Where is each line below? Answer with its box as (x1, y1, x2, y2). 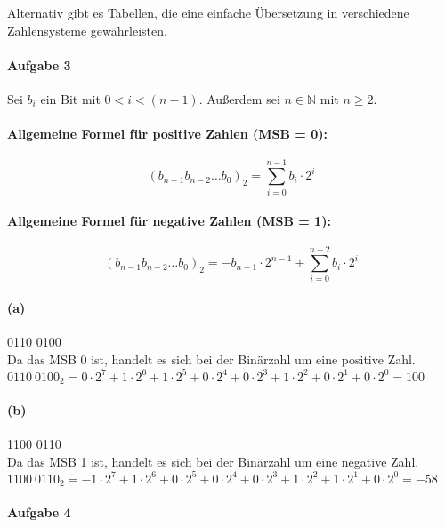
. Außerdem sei (198, 89, 280, 108)
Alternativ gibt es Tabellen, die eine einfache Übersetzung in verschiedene (7, 4, 409, 21)
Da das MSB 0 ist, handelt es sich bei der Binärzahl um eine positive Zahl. (7, 349, 416, 368)
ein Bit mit (40, 89, 101, 108)
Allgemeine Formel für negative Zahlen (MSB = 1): (7, 212, 331, 230)
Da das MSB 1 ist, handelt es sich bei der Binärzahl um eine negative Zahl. (7, 451, 419, 470)
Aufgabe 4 (7, 502, 71, 521)
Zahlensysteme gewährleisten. (7, 20, 167, 39)
